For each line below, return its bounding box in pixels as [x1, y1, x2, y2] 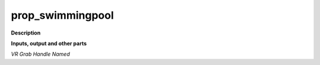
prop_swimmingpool [11, 9, 114, 22]
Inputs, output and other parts [11, 40, 87, 47]
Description [11, 29, 41, 36]
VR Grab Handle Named [11, 50, 71, 58]
